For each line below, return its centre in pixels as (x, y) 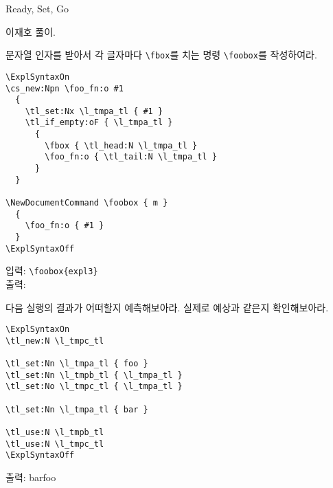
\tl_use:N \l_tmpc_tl (55, 444)
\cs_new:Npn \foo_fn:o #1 (65, 88)
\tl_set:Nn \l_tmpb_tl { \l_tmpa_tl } (94, 375)
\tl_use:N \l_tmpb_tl (55, 433)
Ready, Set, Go (37, 8)
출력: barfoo (31, 477)
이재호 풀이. (31, 31)
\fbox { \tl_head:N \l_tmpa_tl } (121, 145)
